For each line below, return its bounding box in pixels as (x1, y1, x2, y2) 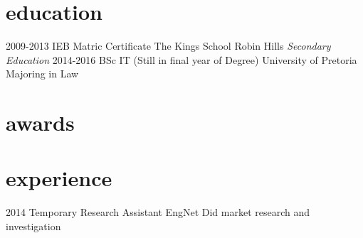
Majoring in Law (6, 66, 79, 81)
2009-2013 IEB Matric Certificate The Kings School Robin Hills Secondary (6, 38, 331, 53)
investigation (6, 219, 61, 233)
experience (6, 163, 112, 193)
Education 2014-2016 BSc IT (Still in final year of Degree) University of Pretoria (6, 52, 357, 67)
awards (6, 108, 75, 137)
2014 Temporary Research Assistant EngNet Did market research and (6, 205, 310, 220)
